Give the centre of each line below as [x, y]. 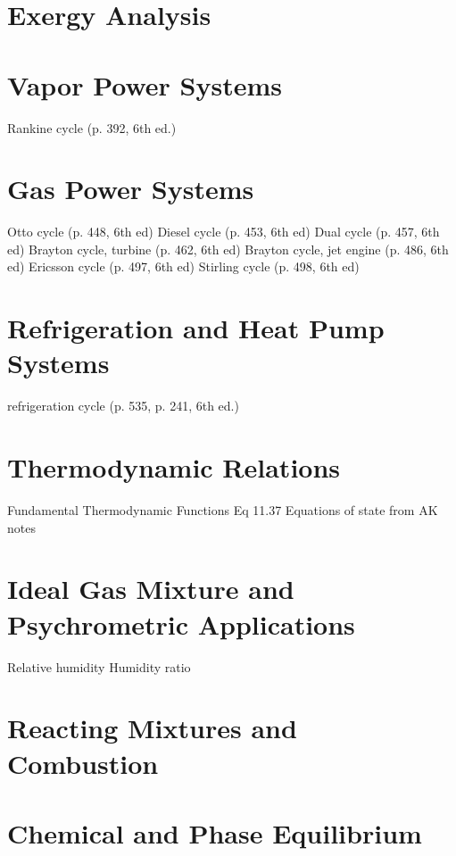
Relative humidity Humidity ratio [99, 666]
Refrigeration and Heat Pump [196, 328]
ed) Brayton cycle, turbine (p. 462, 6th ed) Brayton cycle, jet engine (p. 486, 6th [228, 249]
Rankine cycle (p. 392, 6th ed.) [92, 127]
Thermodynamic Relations [174, 467]
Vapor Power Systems [145, 84]
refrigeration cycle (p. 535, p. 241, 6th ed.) [123, 406]
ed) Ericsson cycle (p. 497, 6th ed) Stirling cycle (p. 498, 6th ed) [183, 266]
